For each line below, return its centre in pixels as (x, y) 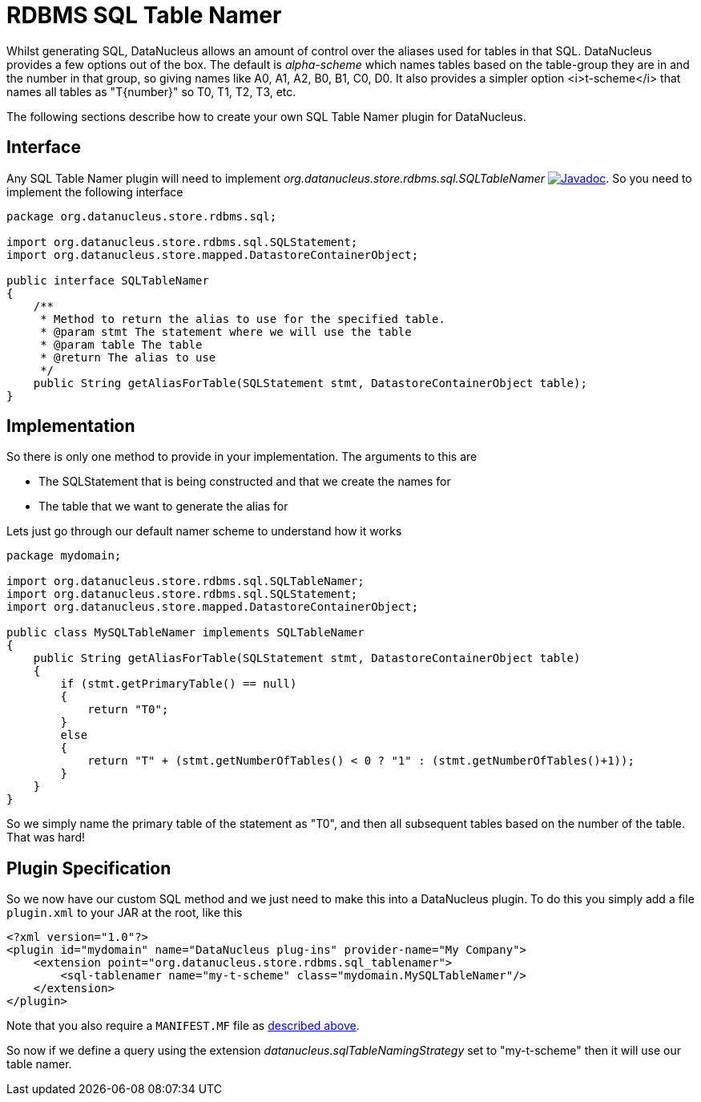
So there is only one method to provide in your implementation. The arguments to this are (242, 457)
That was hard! (46, 838)
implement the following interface (95, 192)
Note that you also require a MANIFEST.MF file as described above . (183, 1026)
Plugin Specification (89, 868)
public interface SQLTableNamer (108, 280)
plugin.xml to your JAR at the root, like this (125, 913)
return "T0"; (128, 710)
